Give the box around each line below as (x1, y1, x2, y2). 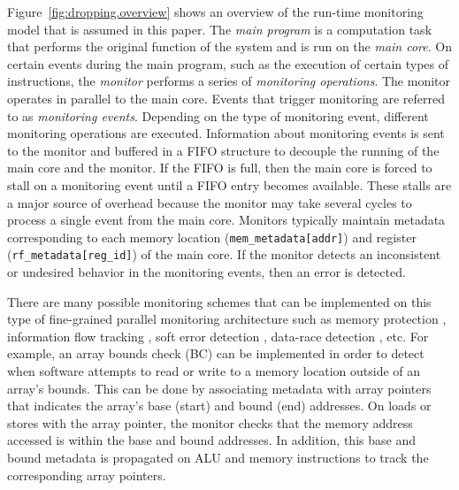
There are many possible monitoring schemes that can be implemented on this (7, 292, 432, 310)
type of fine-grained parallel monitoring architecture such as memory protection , (7, 310, 447, 328)
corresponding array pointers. (7, 465, 166, 484)
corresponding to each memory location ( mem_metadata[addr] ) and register (7, 227, 417, 246)
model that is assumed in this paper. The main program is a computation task (7, 19, 432, 38)
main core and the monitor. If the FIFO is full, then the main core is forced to (7, 158, 432, 177)
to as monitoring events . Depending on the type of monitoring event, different (7, 106, 429, 125)
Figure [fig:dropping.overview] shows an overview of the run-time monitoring (7, 3, 424, 20)
